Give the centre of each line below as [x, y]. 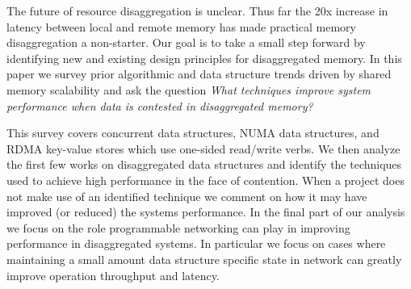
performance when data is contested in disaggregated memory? [160, 105]
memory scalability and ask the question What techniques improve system [189, 89]
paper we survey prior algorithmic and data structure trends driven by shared [199, 74]
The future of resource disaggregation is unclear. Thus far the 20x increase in [197, 10]
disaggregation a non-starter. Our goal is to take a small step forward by [186, 42]
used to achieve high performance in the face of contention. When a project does [205, 180]
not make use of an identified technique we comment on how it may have [187, 196]
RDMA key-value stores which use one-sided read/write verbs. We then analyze [203, 148]
